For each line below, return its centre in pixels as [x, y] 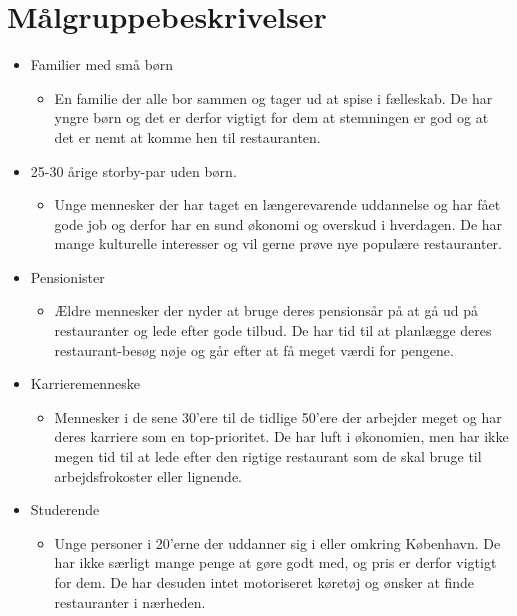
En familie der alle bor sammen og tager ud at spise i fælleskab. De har [273, 97]
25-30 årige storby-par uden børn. [133, 170]
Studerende [65, 509]
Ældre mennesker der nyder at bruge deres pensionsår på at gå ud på [266, 310]
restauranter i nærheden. [130, 601]
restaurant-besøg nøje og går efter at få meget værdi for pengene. [254, 349]
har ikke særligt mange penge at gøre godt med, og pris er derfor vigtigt [275, 562]
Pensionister [67, 276]
